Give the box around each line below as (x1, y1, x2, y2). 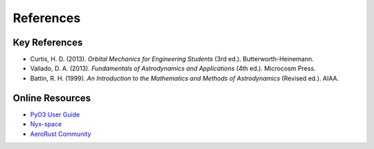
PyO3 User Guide (30, 110, 80, 119)
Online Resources (12, 92, 91, 103)
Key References (12, 37, 83, 48)
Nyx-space (30, 120, 62, 128)
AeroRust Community (30, 130, 91, 138)
